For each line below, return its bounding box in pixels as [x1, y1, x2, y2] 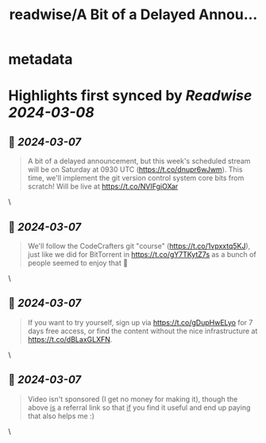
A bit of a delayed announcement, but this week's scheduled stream [27, 157, 251, 166]
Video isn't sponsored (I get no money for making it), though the [27, 394, 238, 403]
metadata [8, 50, 73, 68]
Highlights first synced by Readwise [8, 87, 253, 105]
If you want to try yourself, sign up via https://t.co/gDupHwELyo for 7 [27, 317, 253, 327]
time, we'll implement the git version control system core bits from [27, 173, 245, 183]
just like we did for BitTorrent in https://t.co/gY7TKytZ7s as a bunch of [27, 250, 256, 259]
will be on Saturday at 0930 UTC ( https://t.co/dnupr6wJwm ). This [27, 165, 243, 174]
